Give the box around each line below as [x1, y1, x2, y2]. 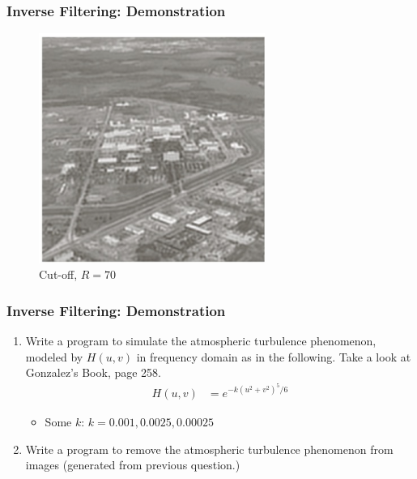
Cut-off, [39, 266, 78, 283]
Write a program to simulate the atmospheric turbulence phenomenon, [25, 332, 377, 349]
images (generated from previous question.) [25, 456, 240, 473]
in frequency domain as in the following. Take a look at [136, 348, 411, 365]
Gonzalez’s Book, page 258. [25, 364, 161, 381]
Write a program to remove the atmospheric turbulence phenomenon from [25, 440, 394, 457]
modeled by [25, 348, 83, 365]
